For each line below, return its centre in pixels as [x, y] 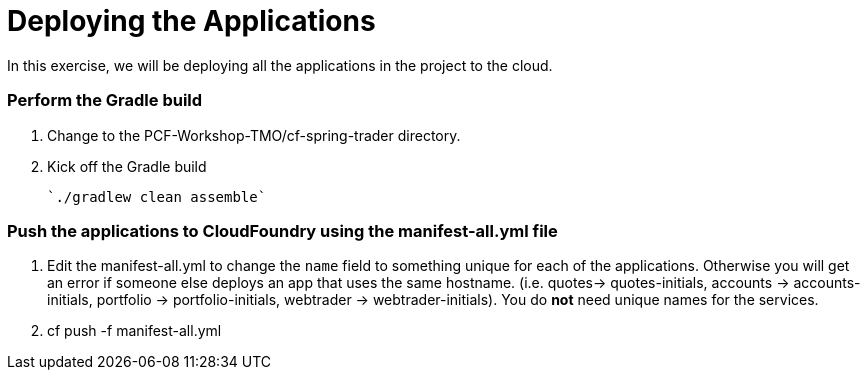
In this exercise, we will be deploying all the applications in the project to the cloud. [280, 65]
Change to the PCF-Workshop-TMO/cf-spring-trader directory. [254, 135]
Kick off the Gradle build [127, 166]
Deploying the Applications [191, 21]
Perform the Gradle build [105, 100]
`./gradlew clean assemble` [157, 196]
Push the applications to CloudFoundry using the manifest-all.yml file [282, 230]
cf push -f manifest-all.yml [134, 331]
